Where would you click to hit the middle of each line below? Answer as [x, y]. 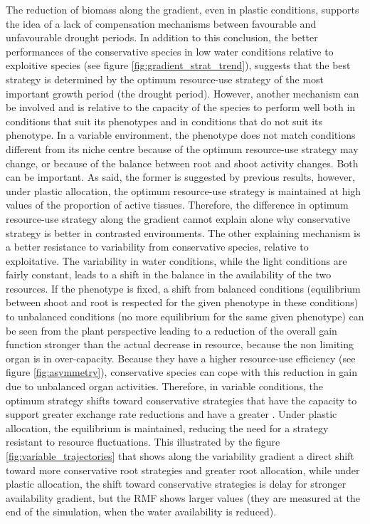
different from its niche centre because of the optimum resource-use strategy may [182, 148]
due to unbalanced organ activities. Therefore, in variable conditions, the [165, 386]
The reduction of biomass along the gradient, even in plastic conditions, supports [183, 9]
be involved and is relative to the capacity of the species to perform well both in [181, 107]
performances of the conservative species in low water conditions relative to [170, 51]
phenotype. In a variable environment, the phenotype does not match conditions [181, 135]
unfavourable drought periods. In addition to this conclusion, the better [162, 37]
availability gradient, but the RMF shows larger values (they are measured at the [183, 497]
